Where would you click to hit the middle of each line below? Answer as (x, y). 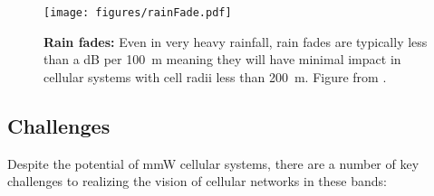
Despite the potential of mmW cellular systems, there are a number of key (213, 163)
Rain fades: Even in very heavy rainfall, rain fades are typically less (236, 41)
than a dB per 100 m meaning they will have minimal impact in (222, 59)
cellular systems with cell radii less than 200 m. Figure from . (215, 76)
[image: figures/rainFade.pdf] (138, 13)
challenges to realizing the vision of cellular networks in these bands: (197, 181)
